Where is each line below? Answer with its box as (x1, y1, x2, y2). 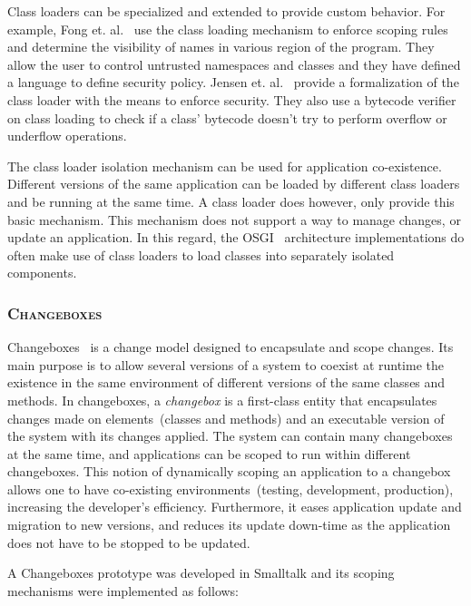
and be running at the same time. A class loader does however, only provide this (7, 191, 455, 210)
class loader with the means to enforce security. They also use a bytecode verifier (7, 90, 456, 109)
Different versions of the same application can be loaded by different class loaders (7, 174, 460, 193)
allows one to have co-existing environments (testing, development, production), (7, 479, 454, 498)
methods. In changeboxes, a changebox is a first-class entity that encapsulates (7, 390, 437, 409)
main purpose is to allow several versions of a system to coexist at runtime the (7, 355, 444, 374)
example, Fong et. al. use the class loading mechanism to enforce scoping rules (7, 19, 448, 38)
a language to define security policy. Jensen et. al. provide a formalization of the (7, 73, 459, 92)
